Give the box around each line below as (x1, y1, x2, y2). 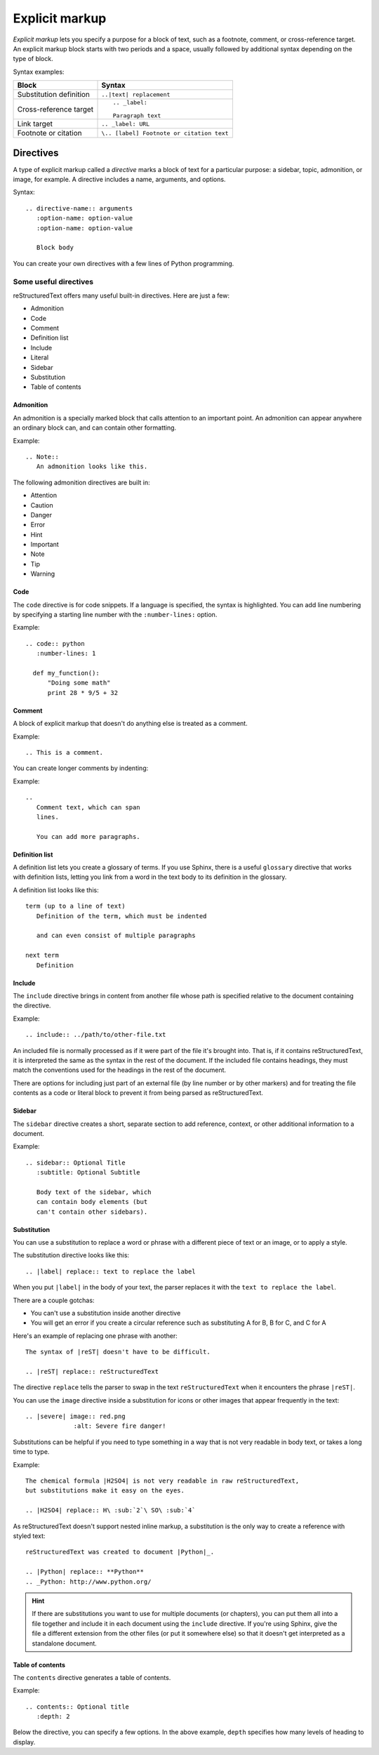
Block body (36, 244, 74, 252)
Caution (30, 501, 54, 509)
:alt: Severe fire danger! (73, 1422, 166, 1430)
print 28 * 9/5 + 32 (47, 689, 119, 696)
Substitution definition (17, 90, 91, 100)
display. (13, 1737, 36, 1746)
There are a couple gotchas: (13, 1296, 95, 1304)
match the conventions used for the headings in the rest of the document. (13, 1066, 227, 1074)
